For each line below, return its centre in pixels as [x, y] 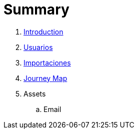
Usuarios [38, 47]
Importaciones [47, 62]
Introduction [43, 31]
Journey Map [45, 78]
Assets [35, 93]
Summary [36, 9]
